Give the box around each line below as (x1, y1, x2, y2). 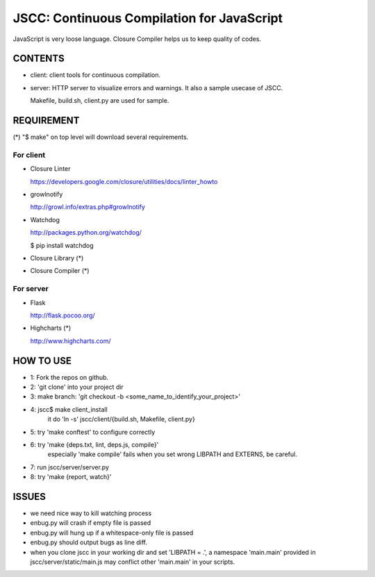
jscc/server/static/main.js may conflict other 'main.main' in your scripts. (30, 558, 235, 566)
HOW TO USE (12, 355, 72, 367)
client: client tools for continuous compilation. (30, 71, 161, 79)
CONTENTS (12, 53, 65, 65)
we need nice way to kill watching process (30, 509, 152, 517)
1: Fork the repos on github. (30, 373, 109, 381)
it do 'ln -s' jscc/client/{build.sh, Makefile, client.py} (47, 415, 196, 424)
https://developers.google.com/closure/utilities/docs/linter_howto (30, 177, 218, 185)
